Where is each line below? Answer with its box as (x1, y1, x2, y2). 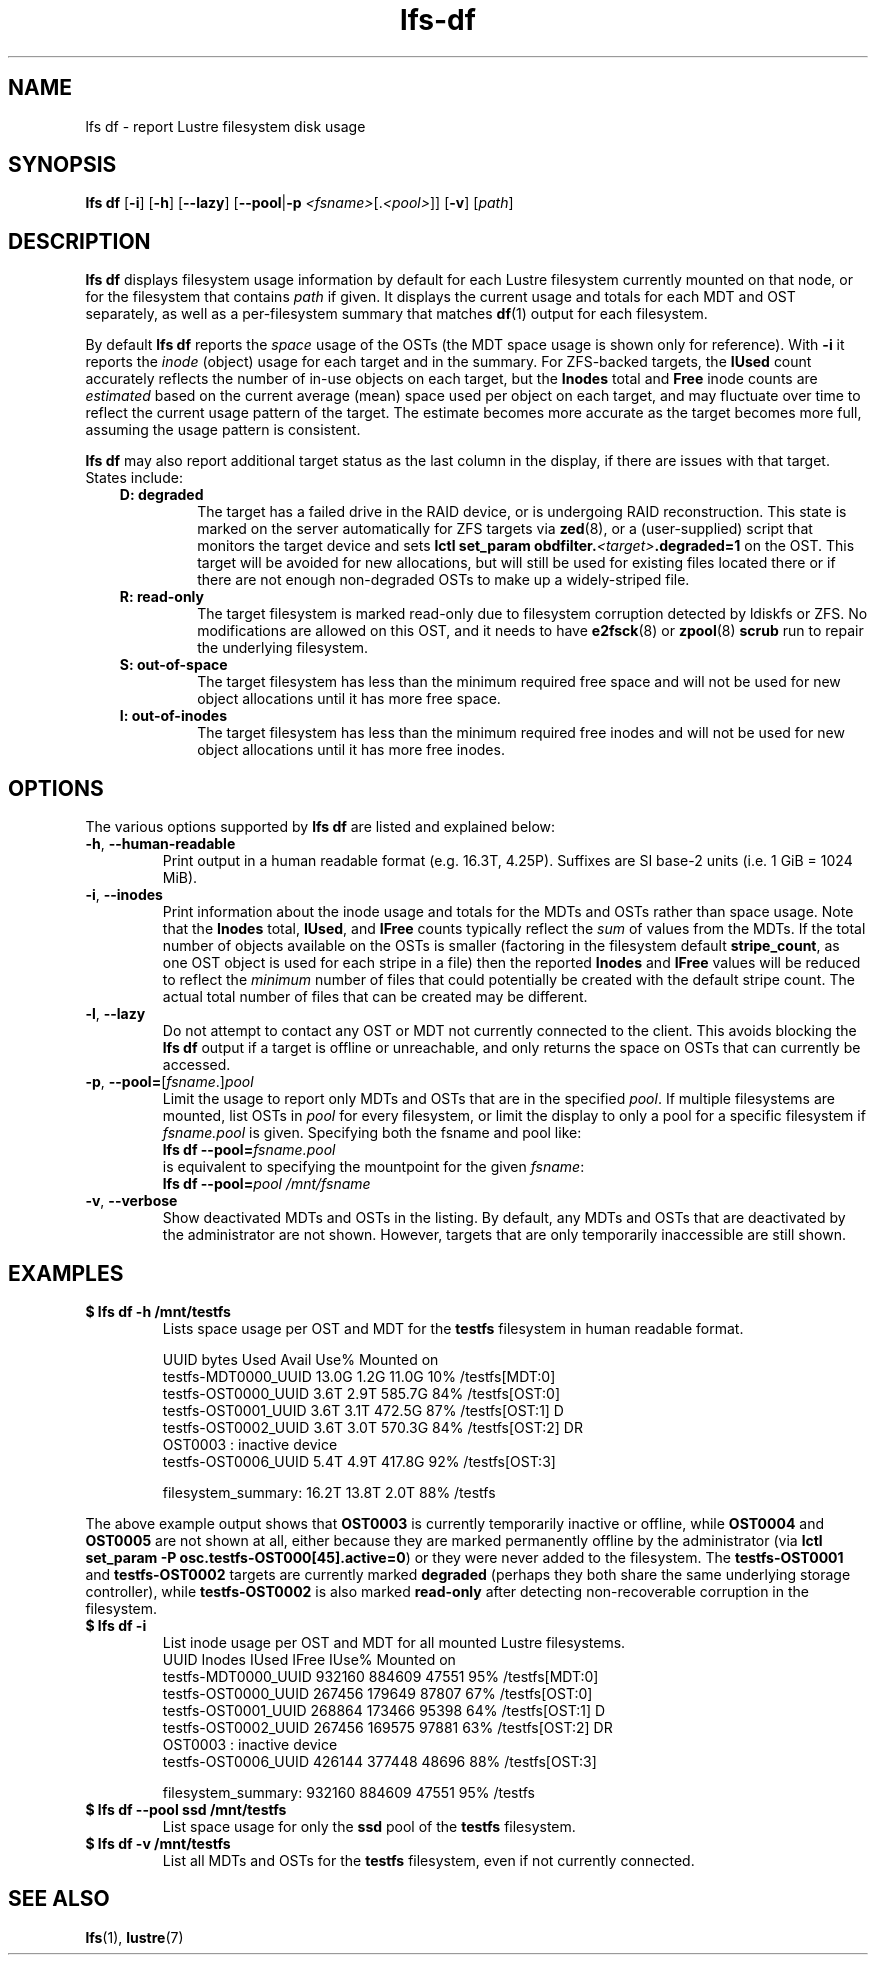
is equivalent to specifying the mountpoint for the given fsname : (162, 1158, 585, 1176)
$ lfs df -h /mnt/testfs (85, 1302, 231, 1320)
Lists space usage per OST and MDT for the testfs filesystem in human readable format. (162, 1319, 744, 1337)
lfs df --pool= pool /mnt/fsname (162, 1175, 371, 1193)
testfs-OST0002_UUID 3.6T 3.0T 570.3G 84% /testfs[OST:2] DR (162, 1418, 583, 1436)
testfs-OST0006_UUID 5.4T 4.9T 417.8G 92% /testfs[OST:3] (162, 1452, 556, 1470)
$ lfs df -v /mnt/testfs (85, 1834, 231, 1852)
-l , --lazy (85, 1005, 146, 1023)
